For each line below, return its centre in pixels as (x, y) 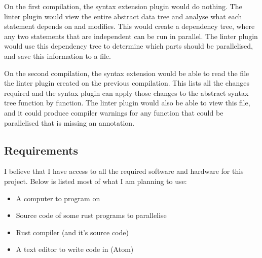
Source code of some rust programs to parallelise (91, 215)
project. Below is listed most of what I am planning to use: (96, 181)
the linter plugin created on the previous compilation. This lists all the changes (127, 83)
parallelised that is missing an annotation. (69, 122)
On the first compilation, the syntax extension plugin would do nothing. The (123, 6)
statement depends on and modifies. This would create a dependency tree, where (129, 26)
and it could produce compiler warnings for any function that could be (114, 112)
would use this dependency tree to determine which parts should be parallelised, (128, 46)
